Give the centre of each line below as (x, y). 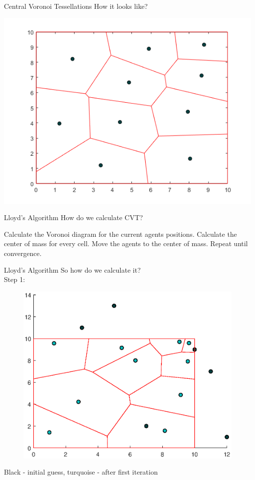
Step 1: (14, 279)
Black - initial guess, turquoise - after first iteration (81, 472)
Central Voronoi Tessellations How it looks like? (76, 6)
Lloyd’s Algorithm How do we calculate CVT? (74, 217)
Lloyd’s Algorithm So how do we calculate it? (72, 269)
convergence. (23, 253)
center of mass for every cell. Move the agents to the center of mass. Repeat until (126, 243)
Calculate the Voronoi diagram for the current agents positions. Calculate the (120, 234)
